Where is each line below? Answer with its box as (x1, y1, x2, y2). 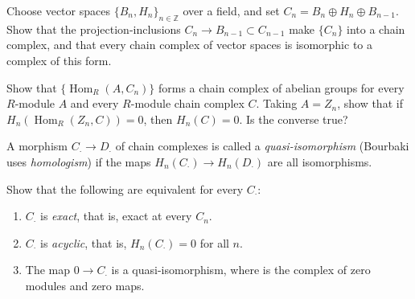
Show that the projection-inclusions (6, 20, 181, 37)
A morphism (6, 137, 68, 154)
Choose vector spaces (6, 2, 110, 18)
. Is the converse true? (239, 110, 348, 127)
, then (143, 110, 173, 127)
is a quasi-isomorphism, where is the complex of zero (111, 261, 371, 278)
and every (70, 95, 119, 112)
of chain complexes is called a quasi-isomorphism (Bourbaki (115, 137, 409, 154)
